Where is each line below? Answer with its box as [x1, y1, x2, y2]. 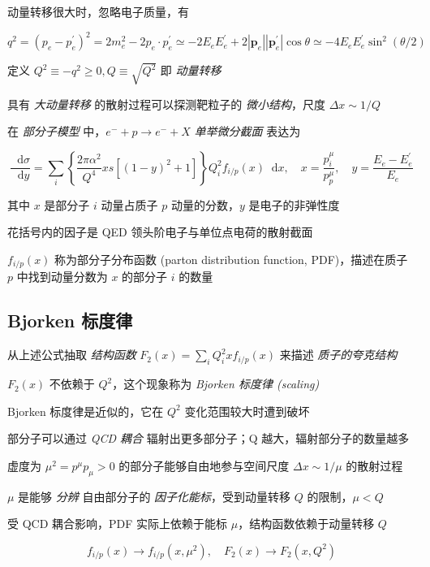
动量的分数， [170, 196, 239, 213]
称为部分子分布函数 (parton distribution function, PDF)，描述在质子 [54, 251, 408, 268]
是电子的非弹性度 [248, 196, 340, 213]
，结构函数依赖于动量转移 [238, 515, 375, 532]
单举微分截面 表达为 [194, 123, 301, 140]
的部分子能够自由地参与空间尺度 [118, 457, 290, 474]
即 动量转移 [160, 62, 221, 79]
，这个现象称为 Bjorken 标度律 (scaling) [112, 375, 320, 392]
